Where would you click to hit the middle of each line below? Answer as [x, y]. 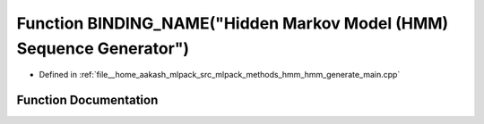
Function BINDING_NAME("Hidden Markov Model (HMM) [233, 23]
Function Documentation [87, 100]
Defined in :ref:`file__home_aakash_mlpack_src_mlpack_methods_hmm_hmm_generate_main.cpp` [220, 75]
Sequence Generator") [103, 48]
